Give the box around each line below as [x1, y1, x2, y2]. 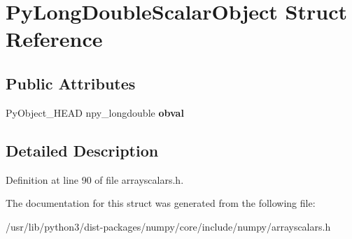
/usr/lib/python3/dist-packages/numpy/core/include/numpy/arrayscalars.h [6, 219, 331, 233]
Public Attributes [6, 72, 136, 94]
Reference [6, 24, 103, 53]
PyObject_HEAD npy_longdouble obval [6, 105, 184, 119]
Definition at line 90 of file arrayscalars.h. [6, 172, 184, 187]
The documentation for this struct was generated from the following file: [6, 196, 316, 210]
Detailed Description [6, 139, 159, 161]
